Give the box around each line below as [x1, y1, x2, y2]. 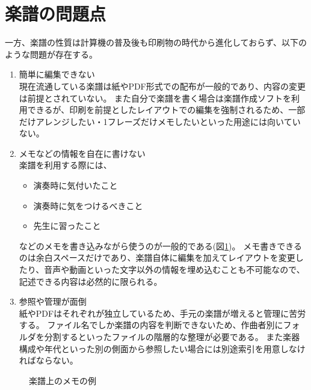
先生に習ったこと [33, 219, 101, 232]
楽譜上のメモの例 [29, 374, 96, 386]
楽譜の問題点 [5, 1, 106, 26]
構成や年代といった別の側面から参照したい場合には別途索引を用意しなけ [19, 342, 306, 355]
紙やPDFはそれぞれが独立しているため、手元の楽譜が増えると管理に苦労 [19, 306, 306, 319]
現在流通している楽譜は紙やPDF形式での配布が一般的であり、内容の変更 [19, 79, 306, 92]
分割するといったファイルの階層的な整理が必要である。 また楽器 [44, 331, 300, 343]
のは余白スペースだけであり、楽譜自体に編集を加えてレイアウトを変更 [19, 251, 295, 264]
